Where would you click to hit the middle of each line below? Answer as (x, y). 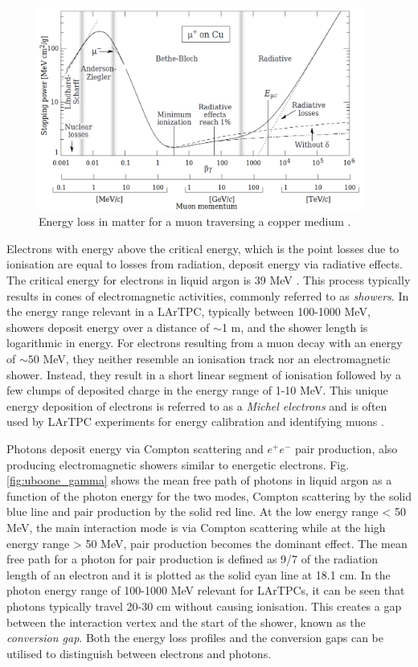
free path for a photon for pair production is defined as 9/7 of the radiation (193, 559)
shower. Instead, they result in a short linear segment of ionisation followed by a (204, 374)
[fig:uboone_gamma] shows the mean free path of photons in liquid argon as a (199, 480)
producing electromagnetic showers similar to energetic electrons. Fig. (178, 464)
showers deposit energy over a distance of (108, 327)
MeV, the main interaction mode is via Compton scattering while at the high (196, 527)
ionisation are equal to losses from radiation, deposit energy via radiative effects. (205, 264)
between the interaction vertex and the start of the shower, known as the (186, 622)
